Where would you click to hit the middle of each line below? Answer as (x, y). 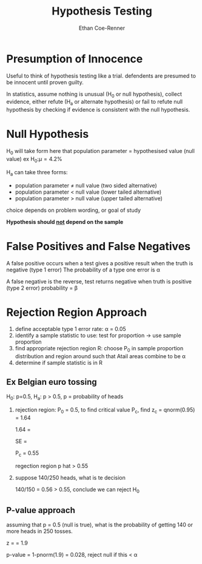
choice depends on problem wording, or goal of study (74, 210)
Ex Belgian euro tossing (52, 382)
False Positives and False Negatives (99, 246)
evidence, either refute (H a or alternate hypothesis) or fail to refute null (95, 103)
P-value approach (41, 510)
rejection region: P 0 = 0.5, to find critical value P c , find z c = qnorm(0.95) (105, 410)
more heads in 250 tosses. (39, 531)
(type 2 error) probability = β (42, 288)
